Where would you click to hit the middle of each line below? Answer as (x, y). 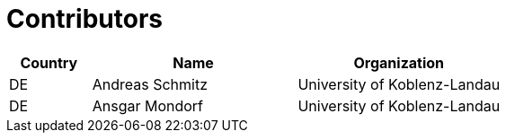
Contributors (85, 19)
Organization (399, 62)
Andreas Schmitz (150, 84)
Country (49, 62)
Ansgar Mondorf (148, 105)
